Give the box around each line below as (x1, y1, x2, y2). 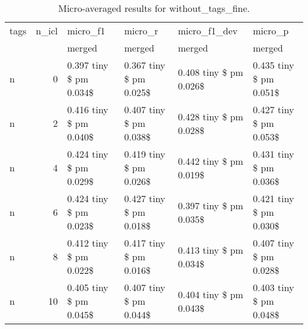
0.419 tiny (124, 147, 166, 161)
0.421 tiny (253, 191, 294, 205)
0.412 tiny (67, 236, 108, 250)
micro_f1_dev (178, 24, 238, 37)
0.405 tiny (67, 280, 108, 294)
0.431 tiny (253, 147, 294, 161)
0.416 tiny (67, 103, 108, 116)
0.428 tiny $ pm (178, 109, 243, 123)
